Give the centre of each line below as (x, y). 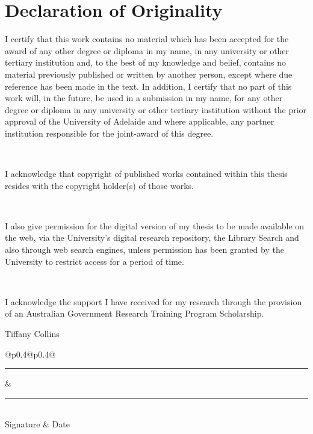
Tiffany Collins (32, 333)
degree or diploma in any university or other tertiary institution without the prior (156, 109)
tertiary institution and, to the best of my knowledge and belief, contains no (146, 62)
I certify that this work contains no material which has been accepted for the (147, 39)
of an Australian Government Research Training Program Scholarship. (135, 313)
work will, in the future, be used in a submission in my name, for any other (144, 98)
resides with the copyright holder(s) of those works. (99, 185)
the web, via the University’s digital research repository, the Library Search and (152, 237)
